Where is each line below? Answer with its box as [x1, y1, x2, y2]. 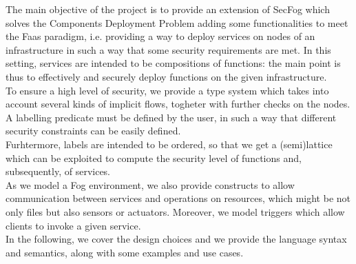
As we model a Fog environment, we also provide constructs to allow [6, 177, 295, 192]
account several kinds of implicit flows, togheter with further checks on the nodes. [6, 97, 350, 111]
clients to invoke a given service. [6, 218, 141, 232]
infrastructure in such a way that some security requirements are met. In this [6, 42, 331, 57]
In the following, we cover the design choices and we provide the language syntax [6, 232, 347, 246]
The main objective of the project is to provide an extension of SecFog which [6, 2, 330, 16]
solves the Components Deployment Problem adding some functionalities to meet [6, 15, 348, 30]
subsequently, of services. [6, 164, 111, 179]
